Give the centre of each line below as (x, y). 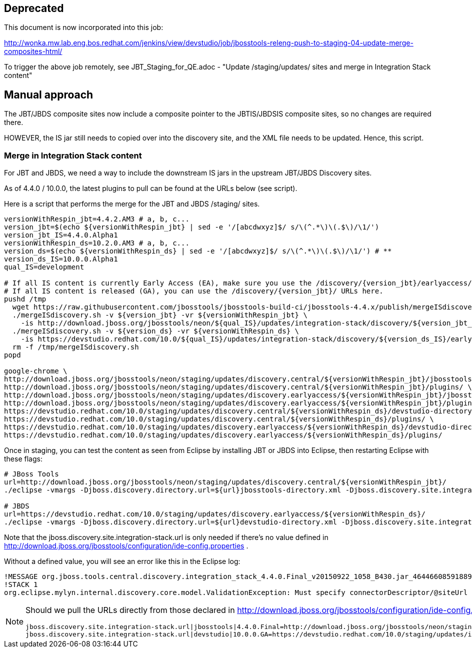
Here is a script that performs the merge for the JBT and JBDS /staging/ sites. (132, 204)
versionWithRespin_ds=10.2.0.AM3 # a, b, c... (97, 243)
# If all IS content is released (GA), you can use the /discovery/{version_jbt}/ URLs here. (194, 291)
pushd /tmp (25, 299)
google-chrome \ (36, 371)
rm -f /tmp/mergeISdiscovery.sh (75, 347)
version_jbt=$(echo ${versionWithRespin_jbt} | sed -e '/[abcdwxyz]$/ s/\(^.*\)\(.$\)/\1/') (192, 227)
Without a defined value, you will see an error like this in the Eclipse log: (122, 561)
